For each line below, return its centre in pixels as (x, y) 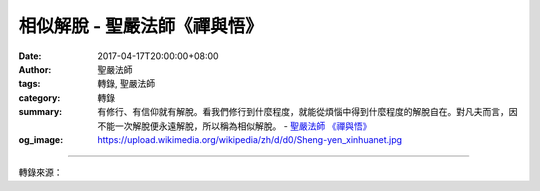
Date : (30, 56)
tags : (29, 84)
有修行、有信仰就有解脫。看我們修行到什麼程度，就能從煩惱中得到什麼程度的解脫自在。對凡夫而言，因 (307, 112)
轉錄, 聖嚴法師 (126, 84)
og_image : (41, 139)
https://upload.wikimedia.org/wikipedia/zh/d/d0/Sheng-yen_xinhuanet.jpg (250, 139)
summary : (40, 112)
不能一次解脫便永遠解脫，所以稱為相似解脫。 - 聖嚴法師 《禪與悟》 (234, 126)
